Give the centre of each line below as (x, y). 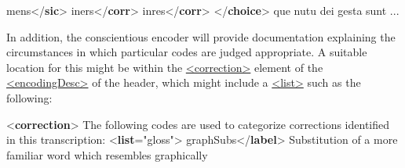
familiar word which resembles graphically (107, 154)
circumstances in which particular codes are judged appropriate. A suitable (187, 52)
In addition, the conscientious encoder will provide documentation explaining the (201, 36)
